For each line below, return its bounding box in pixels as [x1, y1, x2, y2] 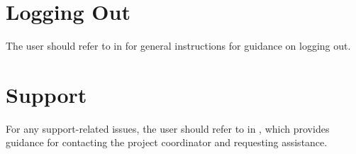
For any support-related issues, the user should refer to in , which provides [6, 121, 330, 136]
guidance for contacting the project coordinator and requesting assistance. [6, 135, 328, 150]
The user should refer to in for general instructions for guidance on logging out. [6, 38, 351, 53]
